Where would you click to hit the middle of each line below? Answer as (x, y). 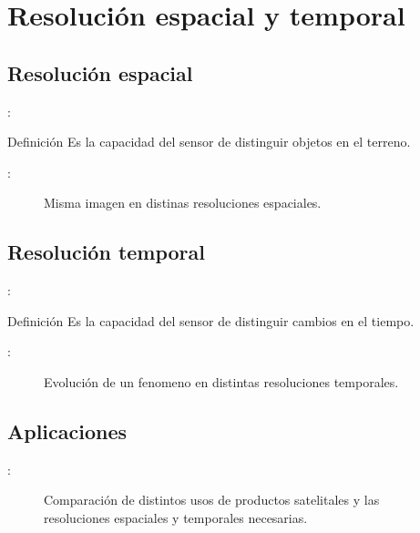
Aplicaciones (67, 430)
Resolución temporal (107, 252)
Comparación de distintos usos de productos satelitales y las (212, 500)
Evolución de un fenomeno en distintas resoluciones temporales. (221, 381)
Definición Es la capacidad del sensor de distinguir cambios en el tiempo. (211, 320)
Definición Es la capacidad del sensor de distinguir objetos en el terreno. (209, 142)
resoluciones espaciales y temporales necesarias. (176, 517)
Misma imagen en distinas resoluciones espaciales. (183, 203)
